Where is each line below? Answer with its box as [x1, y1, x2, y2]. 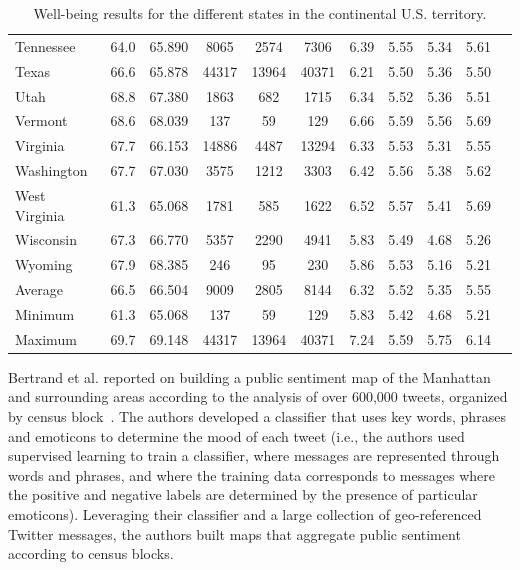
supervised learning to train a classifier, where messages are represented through [8, 445, 500, 466]
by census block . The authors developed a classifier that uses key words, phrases [8, 406, 506, 426]
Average [15, 279, 63, 300]
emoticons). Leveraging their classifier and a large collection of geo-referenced [8, 503, 482, 524]
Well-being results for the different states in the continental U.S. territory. [33, 3, 487, 23]
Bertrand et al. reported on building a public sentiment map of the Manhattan [8, 366, 491, 387]
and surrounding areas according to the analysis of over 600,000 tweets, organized [8, 386, 508, 407]
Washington [15, 160, 88, 181]
